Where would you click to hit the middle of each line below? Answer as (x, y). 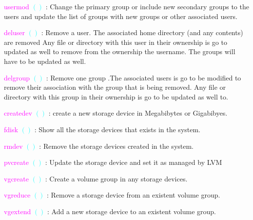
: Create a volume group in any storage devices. (116, 178)
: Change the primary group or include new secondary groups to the (147, 6)
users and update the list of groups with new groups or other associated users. (121, 16)
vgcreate (16, 178)
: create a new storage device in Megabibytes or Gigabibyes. (138, 113)
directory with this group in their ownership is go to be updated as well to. (116, 96)
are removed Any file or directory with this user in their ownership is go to (116, 42)
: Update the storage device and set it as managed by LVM (134, 162)
